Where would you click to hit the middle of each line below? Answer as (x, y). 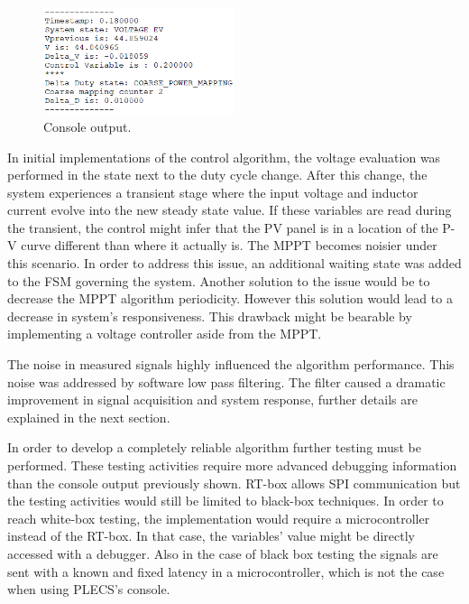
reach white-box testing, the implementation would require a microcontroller (219, 518)
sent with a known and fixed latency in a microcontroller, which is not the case (226, 571)
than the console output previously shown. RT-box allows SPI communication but (234, 483)
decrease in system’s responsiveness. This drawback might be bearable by (210, 316)
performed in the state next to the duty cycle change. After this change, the (217, 175)
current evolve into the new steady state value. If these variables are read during (230, 210)
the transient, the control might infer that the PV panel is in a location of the (223, 227)
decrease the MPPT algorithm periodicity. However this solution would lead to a (230, 298)
